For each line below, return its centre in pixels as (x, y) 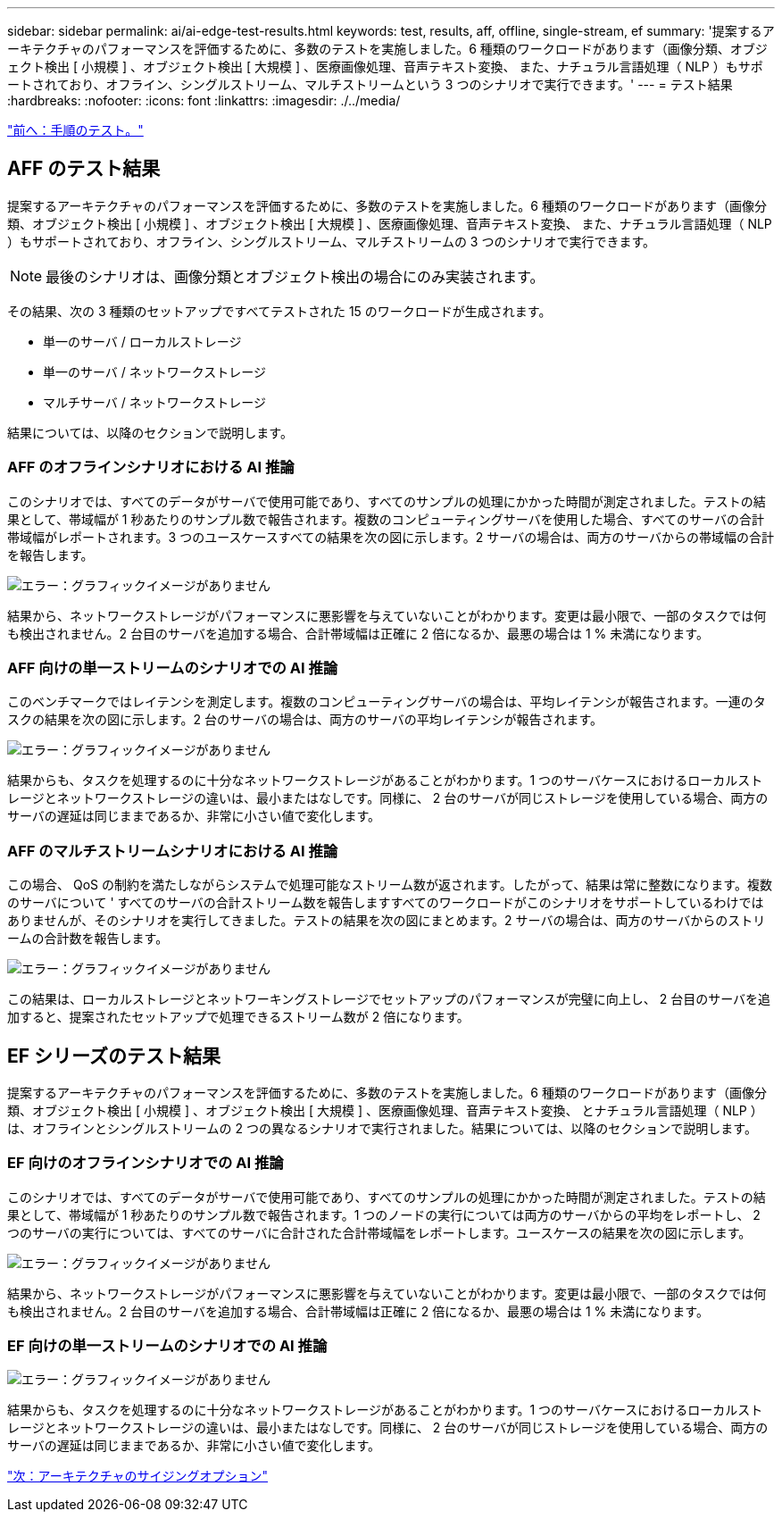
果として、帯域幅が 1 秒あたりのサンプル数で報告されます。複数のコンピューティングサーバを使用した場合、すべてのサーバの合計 (386, 519)
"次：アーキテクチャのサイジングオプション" (138, 1476)
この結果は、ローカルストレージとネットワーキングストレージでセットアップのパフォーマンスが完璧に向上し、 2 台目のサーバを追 (389, 999)
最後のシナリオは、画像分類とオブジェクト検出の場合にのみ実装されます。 (295, 276)
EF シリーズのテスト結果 (114, 1056)
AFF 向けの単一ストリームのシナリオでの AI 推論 (173, 668)
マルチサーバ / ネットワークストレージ (155, 402)
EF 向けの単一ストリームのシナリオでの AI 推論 (167, 1346)
